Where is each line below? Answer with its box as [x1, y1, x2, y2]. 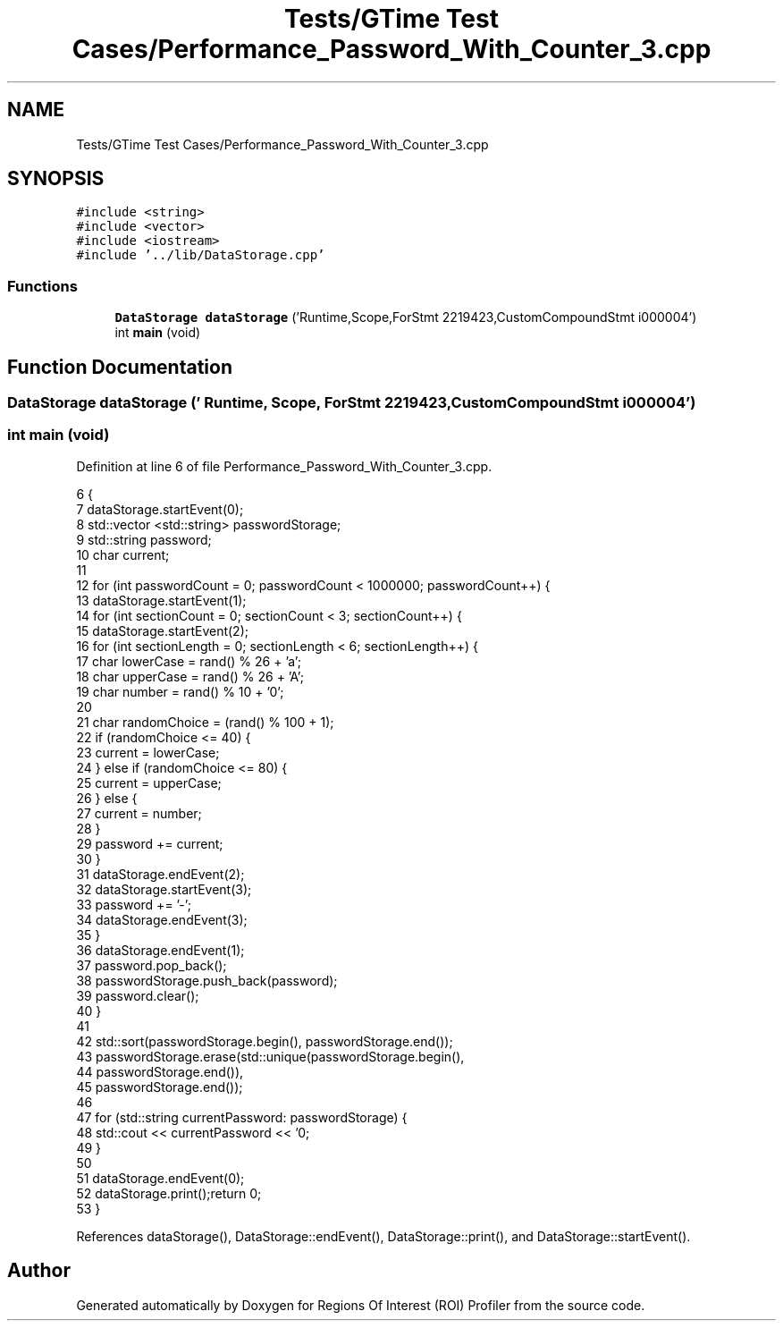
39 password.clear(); [76, 987, 199, 1003]
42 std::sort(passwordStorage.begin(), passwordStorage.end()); [76, 1033, 453, 1049]
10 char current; [76, 546, 170, 562]
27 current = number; [76, 805, 202, 821]
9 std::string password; [76, 531, 212, 547]
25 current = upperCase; [76, 774, 222, 791]
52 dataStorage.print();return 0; [76, 1185, 262, 1201]
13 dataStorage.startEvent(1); [76, 592, 247, 608]
